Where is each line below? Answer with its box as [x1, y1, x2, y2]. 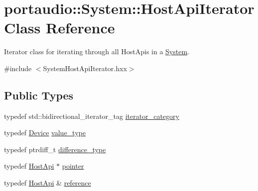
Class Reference [4, 17, 115, 38]
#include [4, 63, 32, 73]
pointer [62, 161, 84, 171]
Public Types [4, 87, 74, 102]
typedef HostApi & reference [4, 178, 91, 188]
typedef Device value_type [4, 127, 86, 138]
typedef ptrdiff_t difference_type [4, 144, 106, 154]
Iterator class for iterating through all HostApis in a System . [4, 46, 190, 57]
